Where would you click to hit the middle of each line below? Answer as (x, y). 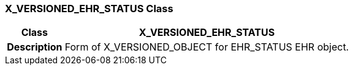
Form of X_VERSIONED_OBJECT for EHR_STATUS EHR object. (207, 47)
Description (35, 47)
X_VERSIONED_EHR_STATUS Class (89, 9)
